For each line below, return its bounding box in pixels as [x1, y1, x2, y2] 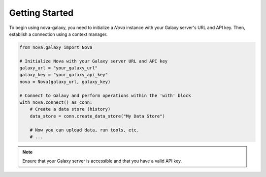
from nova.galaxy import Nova [19, 44, 93, 50]
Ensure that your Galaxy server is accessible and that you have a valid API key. [22, 158, 182, 164]
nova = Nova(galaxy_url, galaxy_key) [19, 79, 111, 85]
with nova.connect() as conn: [19, 100, 93, 105]
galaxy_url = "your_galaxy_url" [19, 65, 98, 71]
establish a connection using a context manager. [9, 31, 108, 37]
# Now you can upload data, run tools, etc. [30, 127, 139, 133]
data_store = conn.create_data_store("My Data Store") [30, 113, 165, 119]
